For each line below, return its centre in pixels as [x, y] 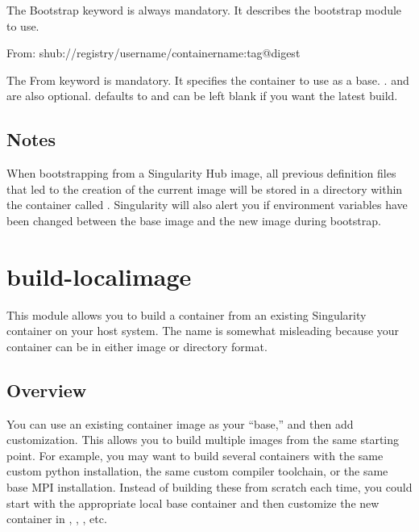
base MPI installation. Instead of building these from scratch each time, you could [209, 487]
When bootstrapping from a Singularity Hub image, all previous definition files [201, 173]
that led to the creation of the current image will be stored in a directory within [205, 189]
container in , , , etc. [57, 519]
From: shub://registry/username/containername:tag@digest [153, 53]
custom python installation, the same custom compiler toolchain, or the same [197, 471]
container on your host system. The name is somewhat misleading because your [203, 331]
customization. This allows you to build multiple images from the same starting [203, 440]
